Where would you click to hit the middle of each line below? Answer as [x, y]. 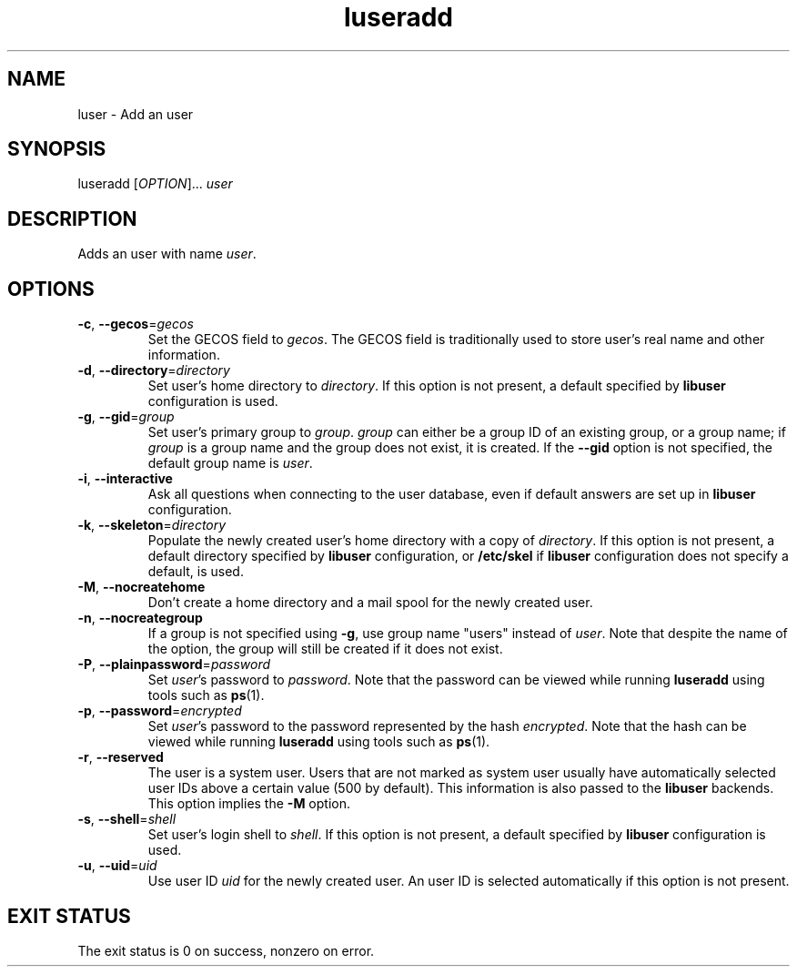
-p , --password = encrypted [160, 711]
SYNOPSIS [57, 149]
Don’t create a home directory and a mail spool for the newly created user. [370, 603]
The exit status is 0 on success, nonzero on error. [226, 950]
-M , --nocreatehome [141, 587]
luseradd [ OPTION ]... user [155, 184]
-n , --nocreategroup [140, 618]
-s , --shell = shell [127, 819]
